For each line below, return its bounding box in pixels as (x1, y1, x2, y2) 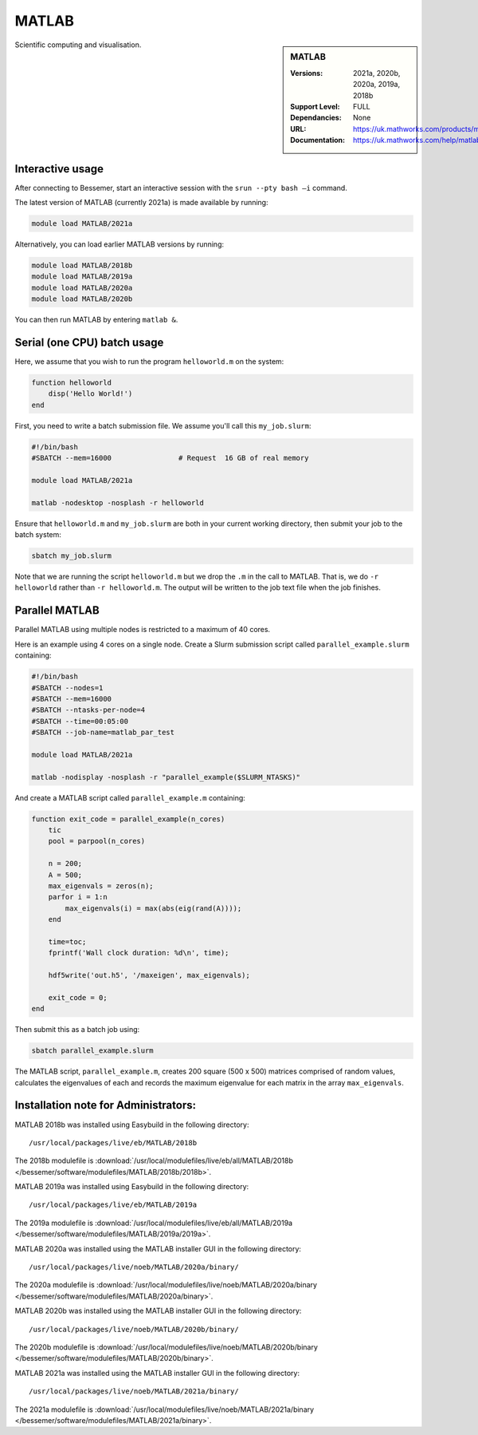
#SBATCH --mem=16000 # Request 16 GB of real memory (31, 453, 309, 463)
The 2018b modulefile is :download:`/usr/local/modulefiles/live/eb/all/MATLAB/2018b (14, 1156, 294, 1165)
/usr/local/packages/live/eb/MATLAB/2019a (29, 1200, 198, 1209)
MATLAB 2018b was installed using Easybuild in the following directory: (14, 1120, 249, 1129)
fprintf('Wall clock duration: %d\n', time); (48, 948, 229, 958)
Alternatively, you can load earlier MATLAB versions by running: (14, 239, 225, 249)
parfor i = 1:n (48, 892, 108, 902)
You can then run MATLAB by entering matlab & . (14, 315, 178, 325)
